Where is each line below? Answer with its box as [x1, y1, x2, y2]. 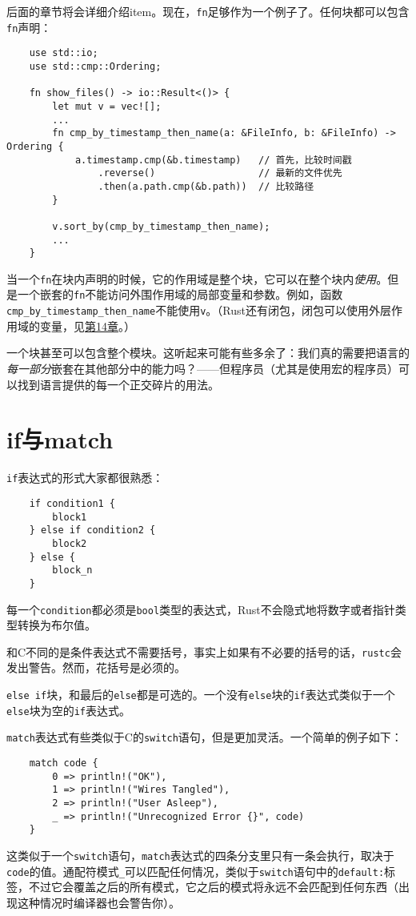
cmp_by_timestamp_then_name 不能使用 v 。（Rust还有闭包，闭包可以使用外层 [6, 302, 391, 319]
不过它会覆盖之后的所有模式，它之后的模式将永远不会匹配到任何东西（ [28, 878, 398, 895]
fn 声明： [6, 18, 52, 35]
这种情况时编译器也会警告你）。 [17, 894, 180, 910]
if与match [6, 423, 114, 456]
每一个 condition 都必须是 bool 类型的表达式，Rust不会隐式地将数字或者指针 [6, 601, 395, 617]
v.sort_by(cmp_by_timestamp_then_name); [52, 220, 270, 232]
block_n [52, 564, 93, 577]
